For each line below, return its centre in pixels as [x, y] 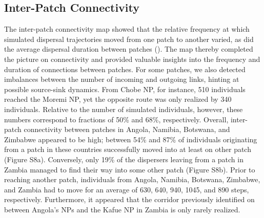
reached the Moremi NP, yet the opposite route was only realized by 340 [118, 99]
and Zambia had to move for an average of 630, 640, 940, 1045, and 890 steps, [127, 189]
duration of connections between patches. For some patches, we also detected [125, 69]
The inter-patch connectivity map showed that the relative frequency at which [127, 29]
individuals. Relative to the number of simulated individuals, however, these [124, 109]
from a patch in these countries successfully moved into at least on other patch [128, 149]
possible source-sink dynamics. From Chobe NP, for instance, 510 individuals [125, 89]
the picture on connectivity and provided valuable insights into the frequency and [132, 59]
